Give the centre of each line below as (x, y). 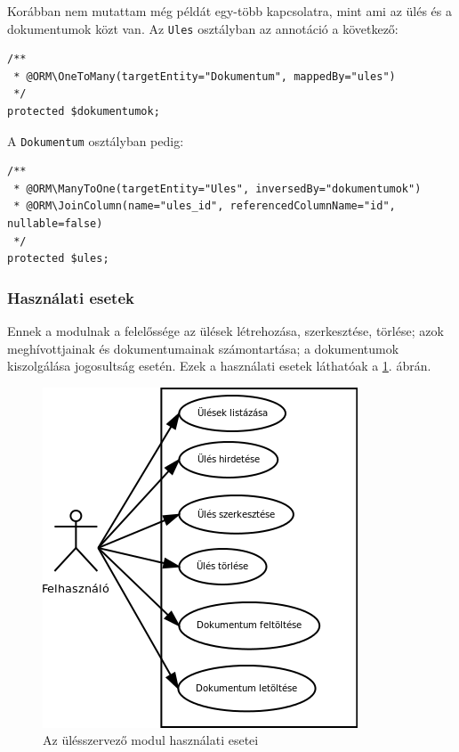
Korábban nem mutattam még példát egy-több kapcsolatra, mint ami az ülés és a (229, 11)
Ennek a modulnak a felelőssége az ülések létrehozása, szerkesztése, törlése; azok (225, 331)
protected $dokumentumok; (84, 112)
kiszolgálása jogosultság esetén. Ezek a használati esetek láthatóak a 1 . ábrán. (219, 366)
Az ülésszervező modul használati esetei (151, 740)
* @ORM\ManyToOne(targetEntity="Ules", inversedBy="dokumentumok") (217, 188)
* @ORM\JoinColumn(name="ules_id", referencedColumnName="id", (205, 206)
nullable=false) (55, 224)
